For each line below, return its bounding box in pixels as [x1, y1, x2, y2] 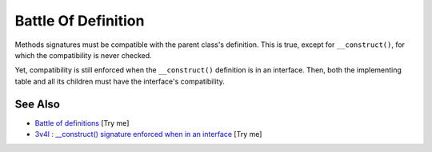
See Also [14, 97, 60, 111]
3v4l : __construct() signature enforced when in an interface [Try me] [34, 130, 262, 139]
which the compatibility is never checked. [14, 50, 152, 60]
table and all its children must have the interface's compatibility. [14, 76, 226, 86]
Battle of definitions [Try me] [34, 118, 130, 127]
